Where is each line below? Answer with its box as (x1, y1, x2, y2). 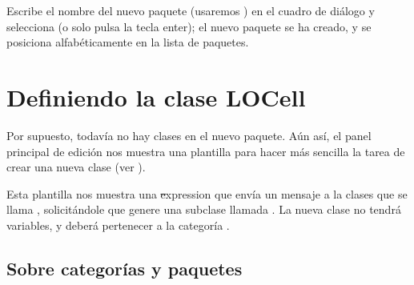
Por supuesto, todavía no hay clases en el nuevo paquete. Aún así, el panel (6, 126, 372, 143)
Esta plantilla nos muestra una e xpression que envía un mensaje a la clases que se (6, 185, 408, 202)
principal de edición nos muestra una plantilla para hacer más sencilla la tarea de (6, 142, 405, 159)
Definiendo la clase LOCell (6, 80, 306, 113)
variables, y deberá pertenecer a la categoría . (6, 216, 230, 233)
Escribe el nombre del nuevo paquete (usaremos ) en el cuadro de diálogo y (6, 2, 375, 18)
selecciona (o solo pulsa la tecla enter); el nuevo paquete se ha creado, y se (6, 18, 372, 34)
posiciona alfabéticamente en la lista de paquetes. (6, 34, 249, 50)
